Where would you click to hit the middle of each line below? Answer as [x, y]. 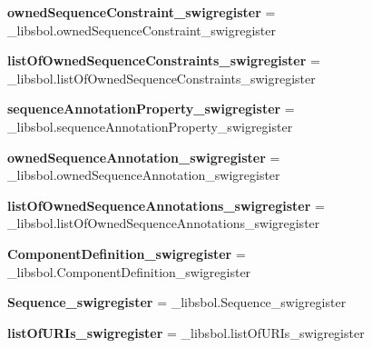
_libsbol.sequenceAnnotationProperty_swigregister [150, 126]
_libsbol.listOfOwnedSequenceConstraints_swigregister [162, 78]
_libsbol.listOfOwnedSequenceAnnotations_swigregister [164, 223]
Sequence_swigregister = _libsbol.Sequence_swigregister [177, 302]
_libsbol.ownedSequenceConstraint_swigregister [142, 30]
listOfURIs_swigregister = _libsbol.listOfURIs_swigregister [186, 332]
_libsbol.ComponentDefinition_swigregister [129, 271]
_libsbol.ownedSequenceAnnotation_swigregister [144, 175]
